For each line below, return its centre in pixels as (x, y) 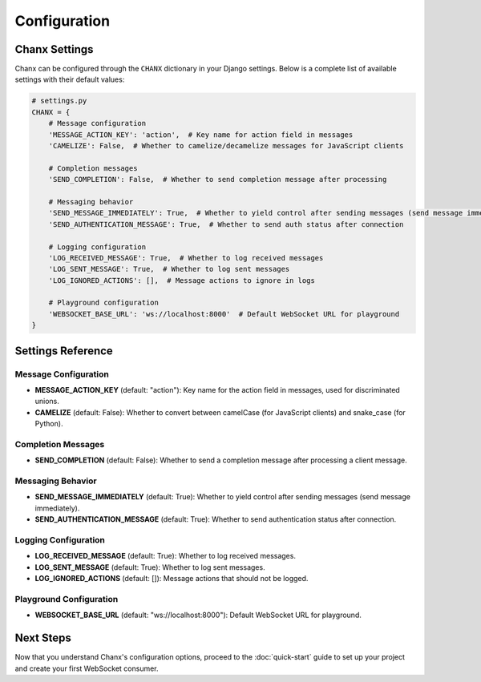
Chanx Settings (54, 49)
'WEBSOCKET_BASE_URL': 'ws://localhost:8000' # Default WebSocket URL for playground (224, 314)
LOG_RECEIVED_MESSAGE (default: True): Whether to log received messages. (166, 556)
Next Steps (43, 638)
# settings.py (59, 101)
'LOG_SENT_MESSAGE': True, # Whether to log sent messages (169, 269)
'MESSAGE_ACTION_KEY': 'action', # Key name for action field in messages (201, 135)
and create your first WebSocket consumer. (87, 668)
